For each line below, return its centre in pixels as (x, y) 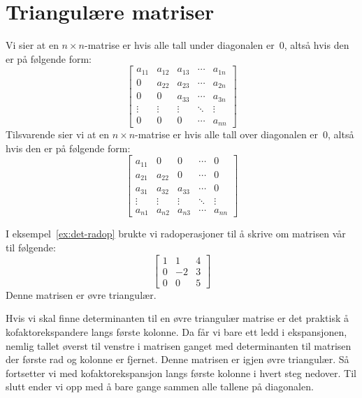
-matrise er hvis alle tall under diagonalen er (179, 45)
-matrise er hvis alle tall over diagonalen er (227, 134)
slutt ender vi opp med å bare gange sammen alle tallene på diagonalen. (160, 386)
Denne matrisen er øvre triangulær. (81, 294)
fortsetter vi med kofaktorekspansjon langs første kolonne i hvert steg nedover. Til (181, 373)
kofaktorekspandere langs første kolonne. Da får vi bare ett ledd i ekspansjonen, (176, 331)
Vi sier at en (32, 45)
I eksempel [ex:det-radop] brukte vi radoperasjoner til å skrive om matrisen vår (176, 234)
